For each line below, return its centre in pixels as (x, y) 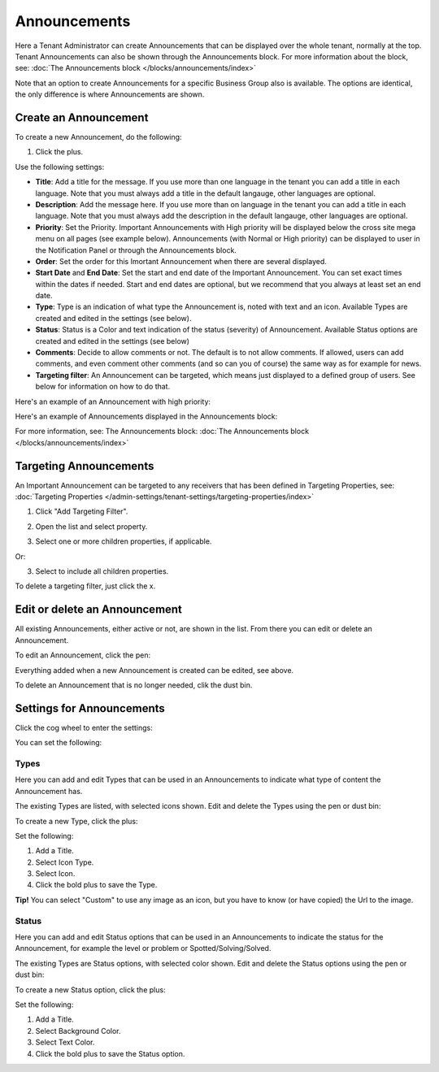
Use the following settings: (60, 167)
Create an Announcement (82, 117)
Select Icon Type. (65, 862)
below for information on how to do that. (103, 387)
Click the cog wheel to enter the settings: (84, 727)
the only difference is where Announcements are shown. (110, 94)
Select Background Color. (78, 1031)
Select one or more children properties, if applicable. (124, 541)
